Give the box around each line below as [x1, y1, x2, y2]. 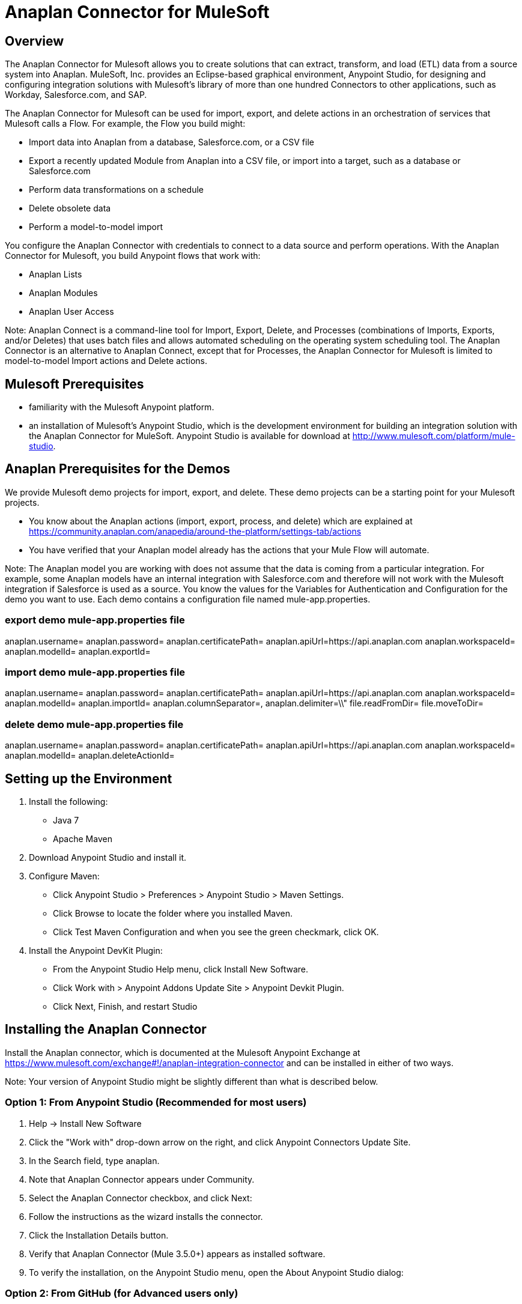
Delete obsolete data [29, 203, 111, 214]
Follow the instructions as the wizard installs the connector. [29, 1211, 263, 1222]
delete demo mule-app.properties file [5, 718, 184, 730]
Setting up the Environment [5, 771, 172, 786]
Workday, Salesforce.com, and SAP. [5, 89, 147, 100]
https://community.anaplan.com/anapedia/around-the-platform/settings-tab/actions [29, 526, 362, 536]
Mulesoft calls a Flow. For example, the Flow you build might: [5, 118, 246, 129]
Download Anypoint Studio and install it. [29, 852, 187, 863]
